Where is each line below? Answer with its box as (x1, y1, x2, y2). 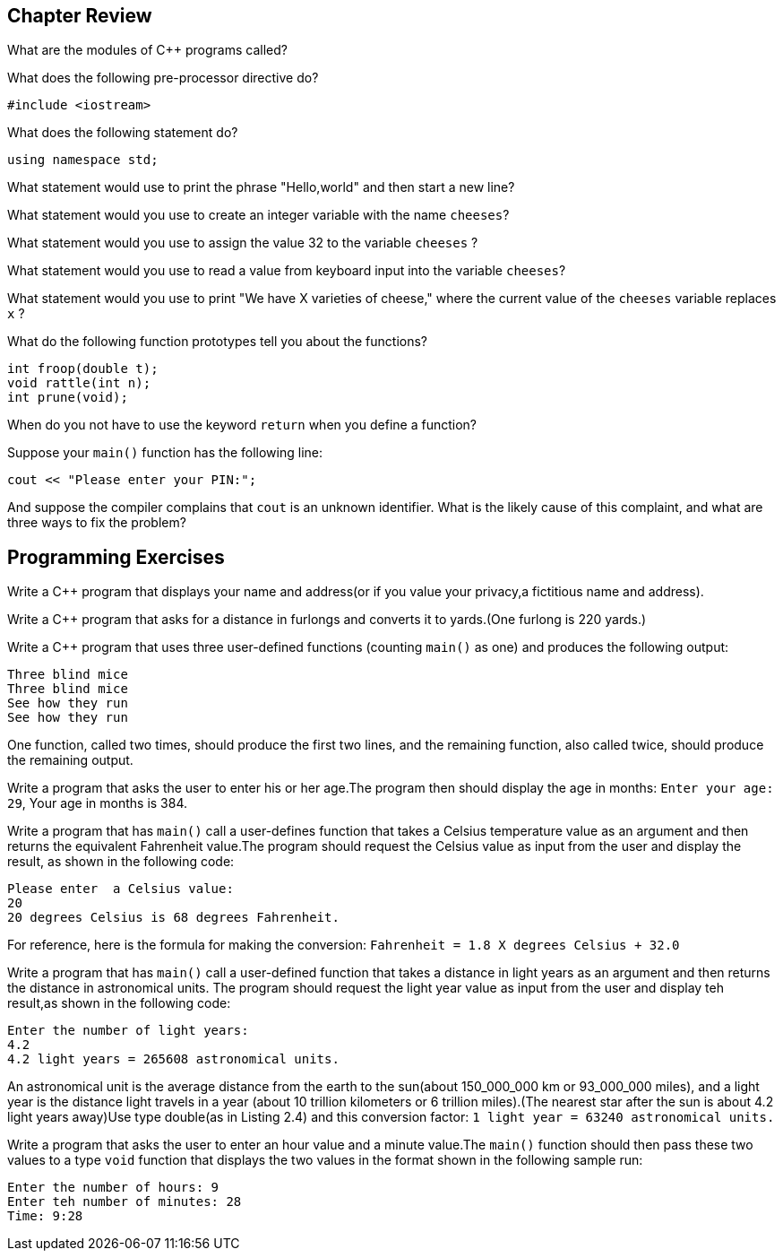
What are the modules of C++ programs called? (7, 42, 288, 58)
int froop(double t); (7, 361, 159, 377)
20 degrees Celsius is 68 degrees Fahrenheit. (7, 910, 340, 925)
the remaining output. (7, 752, 133, 768)
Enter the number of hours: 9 (7, 1180, 219, 1195)
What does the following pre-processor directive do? (7, 70, 319, 86)
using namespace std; (7, 152, 159, 168)
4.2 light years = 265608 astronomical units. (7, 1052, 340, 1067)
